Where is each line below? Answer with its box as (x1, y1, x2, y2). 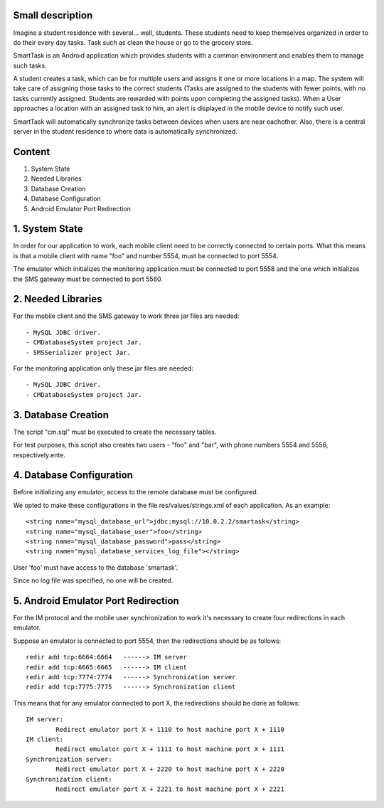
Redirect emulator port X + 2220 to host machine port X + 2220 (55, 765, 284, 773)
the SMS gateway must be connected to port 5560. (13, 275, 164, 283)
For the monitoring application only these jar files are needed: (13, 364, 193, 373)
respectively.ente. (13, 450, 65, 459)
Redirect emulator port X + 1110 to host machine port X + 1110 (55, 725, 284, 733)
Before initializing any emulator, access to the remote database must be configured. (13, 488, 259, 496)
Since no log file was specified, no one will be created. (13, 576, 174, 585)
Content (13, 146, 50, 158)
